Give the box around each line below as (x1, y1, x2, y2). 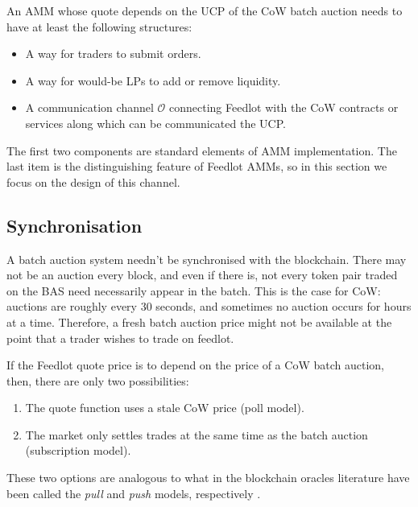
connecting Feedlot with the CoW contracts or (168, 99, 399, 116)
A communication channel (25, 99, 154, 116)
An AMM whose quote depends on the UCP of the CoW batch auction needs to (6, 2, 403, 19)
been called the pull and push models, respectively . (6, 484, 261, 501)
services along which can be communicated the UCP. (25, 114, 286, 131)
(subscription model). (25, 442, 131, 459)
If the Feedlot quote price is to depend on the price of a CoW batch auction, (6, 357, 384, 373)
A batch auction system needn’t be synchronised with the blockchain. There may (6, 250, 407, 267)
